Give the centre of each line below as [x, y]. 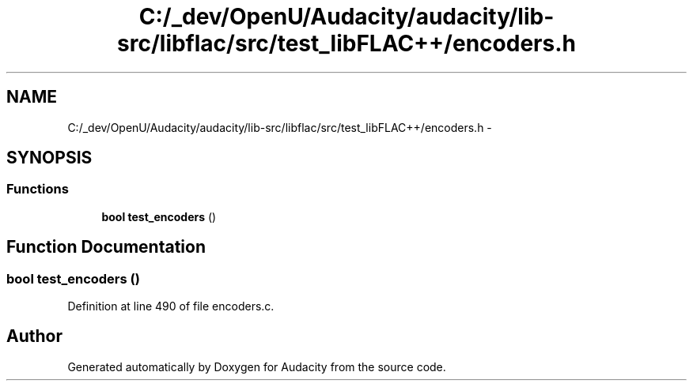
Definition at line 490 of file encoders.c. [171, 306]
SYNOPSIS [49, 158]
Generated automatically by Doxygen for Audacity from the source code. [257, 366]
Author [34, 336]
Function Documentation [106, 247]
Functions [38, 189]
